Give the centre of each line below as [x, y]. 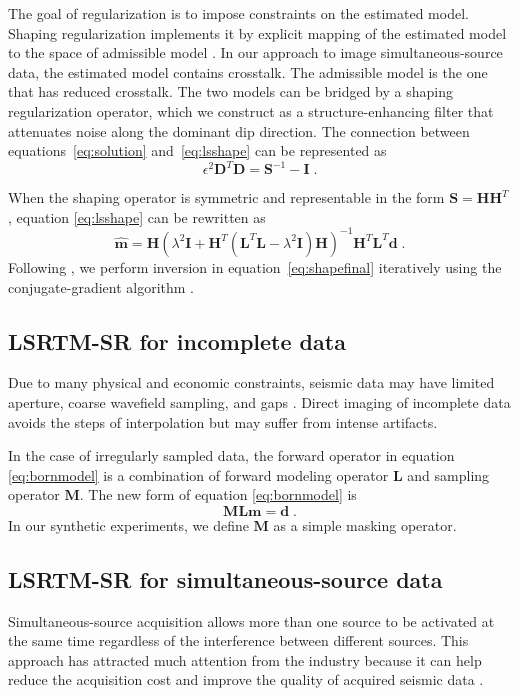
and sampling [448, 474]
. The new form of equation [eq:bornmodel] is [218, 494]
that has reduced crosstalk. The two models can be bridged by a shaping [230, 91]
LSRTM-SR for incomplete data [177, 340]
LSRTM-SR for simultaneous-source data [225, 578]
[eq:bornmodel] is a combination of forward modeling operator [198, 474]
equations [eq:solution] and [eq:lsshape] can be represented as [197, 150]
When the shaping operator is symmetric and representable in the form [226, 197]
